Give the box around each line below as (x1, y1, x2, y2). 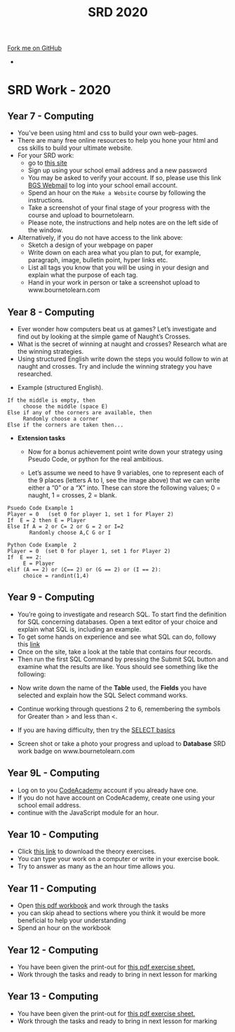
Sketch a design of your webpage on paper (27, 241, 154, 250)
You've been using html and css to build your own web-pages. (17, 129, 199, 137)
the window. (27, 226, 63, 234)
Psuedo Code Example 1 (7, 504, 74, 511)
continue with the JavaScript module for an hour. (17, 808, 159, 817)
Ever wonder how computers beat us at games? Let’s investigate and (17, 325, 217, 333)
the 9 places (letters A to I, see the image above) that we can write (27, 476, 220, 484)
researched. (17, 370, 53, 378)
